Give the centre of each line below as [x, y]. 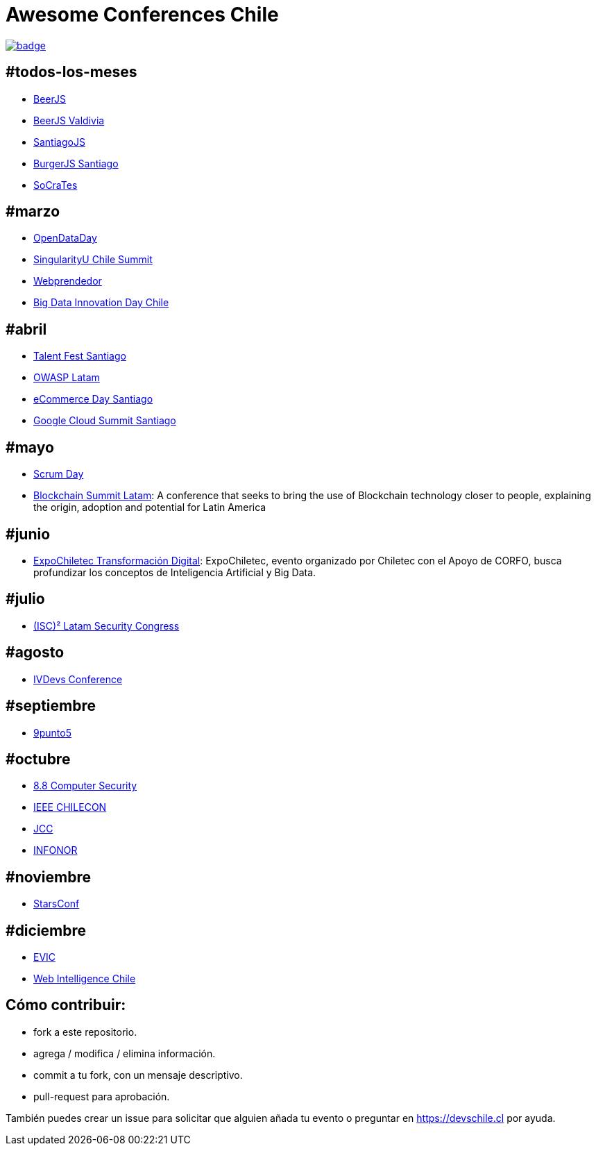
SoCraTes [56, 185]
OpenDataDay [65, 238]
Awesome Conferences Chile [142, 15]
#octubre [38, 759]
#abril [26, 329]
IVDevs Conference [78, 679]
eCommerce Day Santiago [93, 399]
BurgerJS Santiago [76, 163]
